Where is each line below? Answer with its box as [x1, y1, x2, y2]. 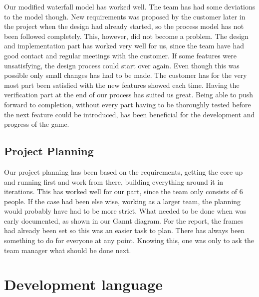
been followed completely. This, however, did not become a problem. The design [4, 30, 249, 41]
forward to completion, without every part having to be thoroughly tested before [4, 99, 251, 109]
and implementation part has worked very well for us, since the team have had [4, 40, 245, 51]
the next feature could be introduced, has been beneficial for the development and [4, 109, 255, 119]
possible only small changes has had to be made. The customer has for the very [4, 70, 247, 80]
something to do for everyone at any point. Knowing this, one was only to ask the [4, 235, 254, 246]
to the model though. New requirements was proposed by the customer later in [4, 11, 246, 21]
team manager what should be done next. [4, 245, 131, 255]
